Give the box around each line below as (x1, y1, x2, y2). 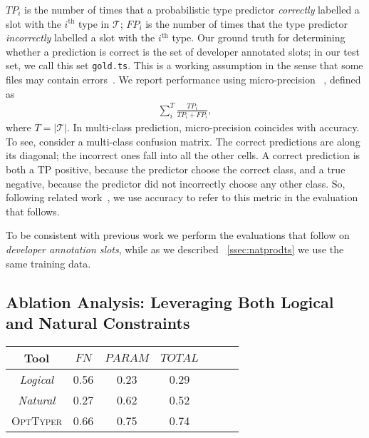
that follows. (6, 203, 60, 218)
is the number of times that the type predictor (145, 16, 348, 31)
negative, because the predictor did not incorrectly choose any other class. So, (6, 175, 345, 190)
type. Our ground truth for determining (172, 30, 345, 45)
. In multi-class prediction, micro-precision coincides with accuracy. (66, 120, 360, 135)
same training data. (6, 255, 91, 270)
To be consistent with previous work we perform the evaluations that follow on (6, 228, 350, 243)
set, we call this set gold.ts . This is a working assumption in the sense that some (6, 58, 363, 73)
